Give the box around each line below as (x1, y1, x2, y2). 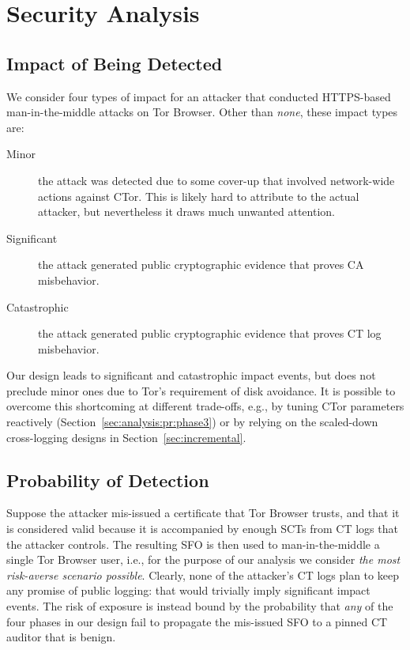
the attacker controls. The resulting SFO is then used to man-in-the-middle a (6, 535, 380, 552)
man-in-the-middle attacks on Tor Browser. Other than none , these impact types (6, 104, 398, 120)
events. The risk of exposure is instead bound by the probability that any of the (6, 598, 393, 614)
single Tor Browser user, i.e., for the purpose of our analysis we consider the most (6, 551, 401, 568)
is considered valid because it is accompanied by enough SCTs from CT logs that (6, 520, 398, 537)
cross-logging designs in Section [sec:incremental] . (6, 429, 246, 445)
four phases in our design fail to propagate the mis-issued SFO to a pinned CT (6, 613, 388, 629)
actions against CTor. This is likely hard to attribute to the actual (38, 187, 359, 204)
